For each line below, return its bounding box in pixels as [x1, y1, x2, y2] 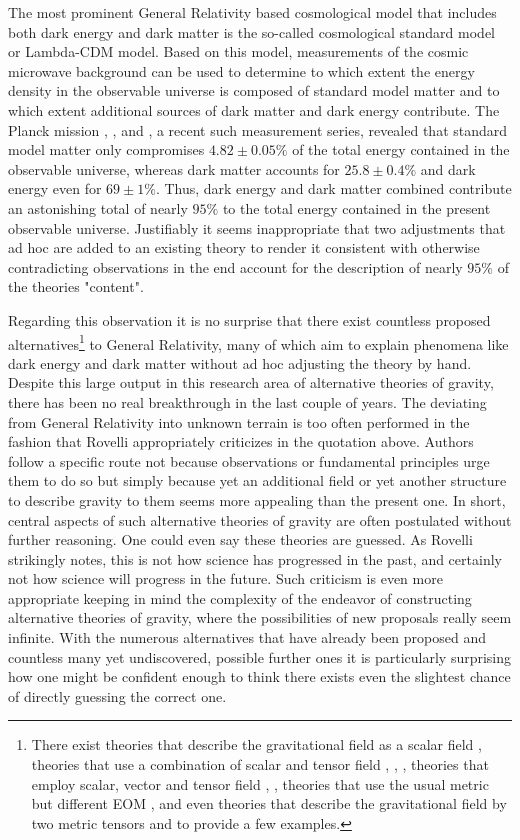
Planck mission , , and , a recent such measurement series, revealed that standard [8, 119, 508, 140]
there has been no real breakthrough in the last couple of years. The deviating [8, 391, 487, 412]
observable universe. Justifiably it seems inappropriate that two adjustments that [8, 217, 506, 238]
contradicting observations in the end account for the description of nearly [8, 256, 463, 277]
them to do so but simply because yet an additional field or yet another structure [8, 470, 507, 491]
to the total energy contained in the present [222, 197, 491, 218]
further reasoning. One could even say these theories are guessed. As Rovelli [8, 529, 473, 550]
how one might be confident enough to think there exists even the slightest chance [8, 666, 511, 687]
